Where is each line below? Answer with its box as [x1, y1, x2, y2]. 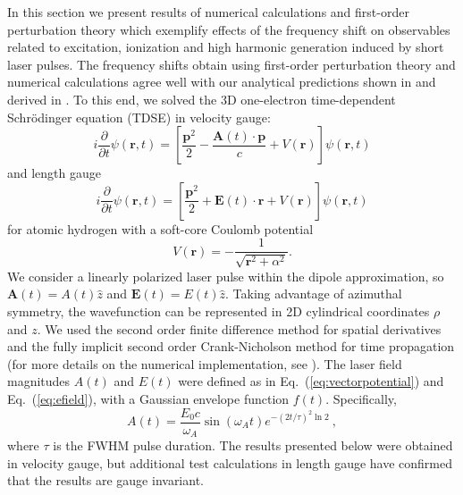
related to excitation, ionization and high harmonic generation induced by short [7, 38, 444, 56]
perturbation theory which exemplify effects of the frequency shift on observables [7, 20, 450, 38]
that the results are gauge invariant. [7, 471, 204, 490]
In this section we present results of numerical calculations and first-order [7, 3, 409, 21]
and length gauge [7, 164, 102, 182]
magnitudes [7, 372, 71, 390]
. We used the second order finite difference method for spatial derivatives [37, 319, 442, 338]
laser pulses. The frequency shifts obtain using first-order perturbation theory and [7, 55, 456, 73]
